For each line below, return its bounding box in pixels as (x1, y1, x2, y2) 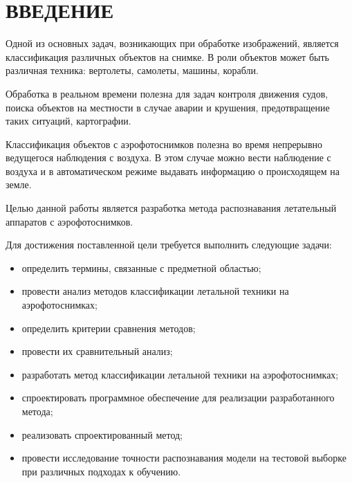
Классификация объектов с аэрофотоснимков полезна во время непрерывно (6, 136, 323, 151)
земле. (6, 177, 32, 192)
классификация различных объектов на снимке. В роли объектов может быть (6, 49, 329, 64)
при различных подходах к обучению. (21, 464, 181, 478)
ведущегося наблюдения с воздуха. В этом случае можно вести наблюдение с (6, 150, 331, 165)
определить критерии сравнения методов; (21, 320, 196, 335)
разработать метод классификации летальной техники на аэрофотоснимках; (21, 367, 339, 381)
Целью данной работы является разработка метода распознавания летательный (6, 201, 337, 215)
